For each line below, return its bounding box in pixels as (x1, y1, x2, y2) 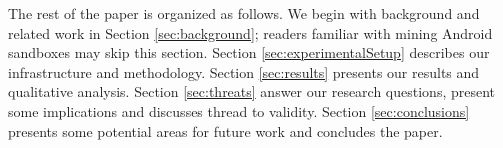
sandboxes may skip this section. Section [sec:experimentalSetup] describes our (8, 42, 490, 63)
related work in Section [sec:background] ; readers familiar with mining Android (8, 22, 493, 43)
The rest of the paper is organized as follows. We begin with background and (8, 3, 480, 23)
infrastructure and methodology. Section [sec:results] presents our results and (8, 61, 480, 82)
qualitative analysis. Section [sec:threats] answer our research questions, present (8, 81, 496, 102)
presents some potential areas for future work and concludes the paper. (8, 120, 443, 141)
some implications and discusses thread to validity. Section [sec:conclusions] (8, 100, 470, 121)
